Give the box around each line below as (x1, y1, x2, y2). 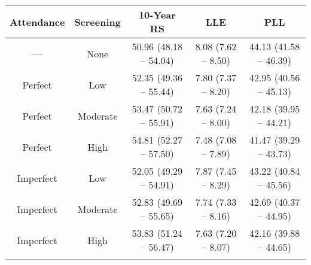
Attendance (10, 14, 65, 29)
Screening (74, 14, 121, 29)
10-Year (138, 8, 176, 22)
